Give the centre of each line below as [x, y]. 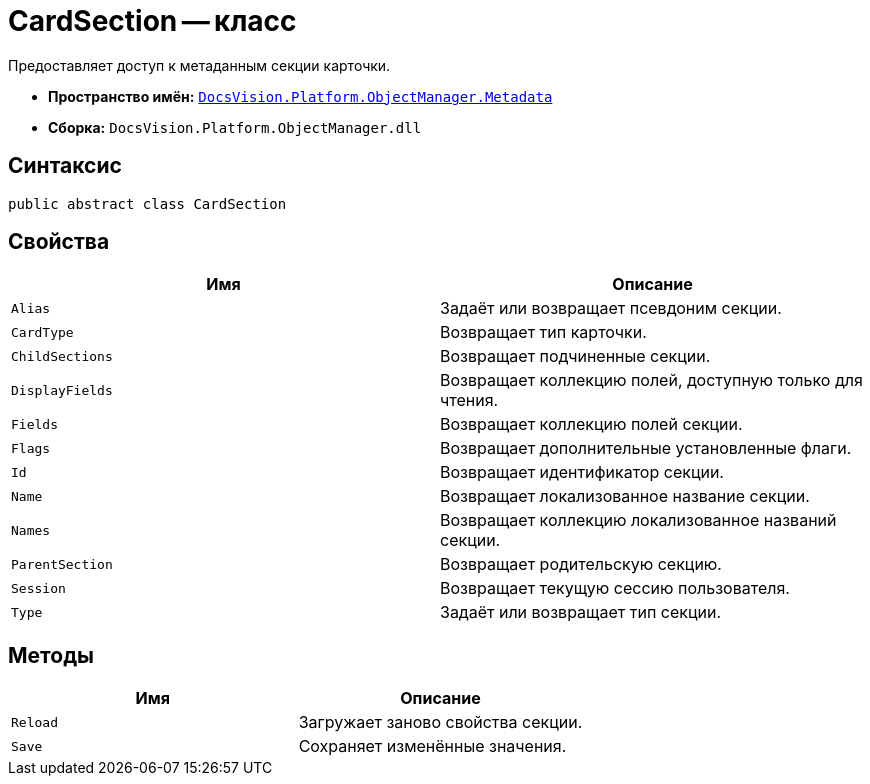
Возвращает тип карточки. [543, 332]
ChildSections [62, 356]
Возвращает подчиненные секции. [575, 356]
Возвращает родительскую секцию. [581, 564]
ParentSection [62, 564]
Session [38, 588]
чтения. [469, 400]
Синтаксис [65, 166]
